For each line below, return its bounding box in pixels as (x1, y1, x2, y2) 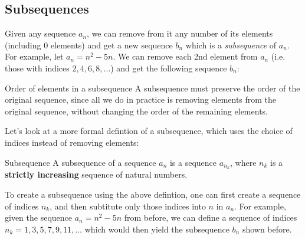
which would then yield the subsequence (84, 222, 229, 235)
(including (5, 38, 41, 51)
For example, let (5, 50, 64, 63)
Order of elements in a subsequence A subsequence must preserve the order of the (5, 81, 300, 94)
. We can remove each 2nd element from (113, 50, 258, 63)
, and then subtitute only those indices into (50, 199, 206, 212)
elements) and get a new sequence (50, 38, 173, 51)
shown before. (242, 222, 292, 235)
